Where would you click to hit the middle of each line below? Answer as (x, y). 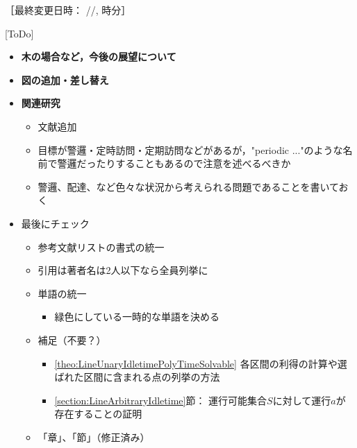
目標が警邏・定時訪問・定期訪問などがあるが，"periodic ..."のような (190, 149)
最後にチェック (55, 223)
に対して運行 (302, 400)
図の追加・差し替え (65, 79)
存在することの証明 (98, 414)
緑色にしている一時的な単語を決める (137, 317)
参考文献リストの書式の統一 (101, 247)
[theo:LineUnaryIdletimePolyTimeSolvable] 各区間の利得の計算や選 (201, 363)
